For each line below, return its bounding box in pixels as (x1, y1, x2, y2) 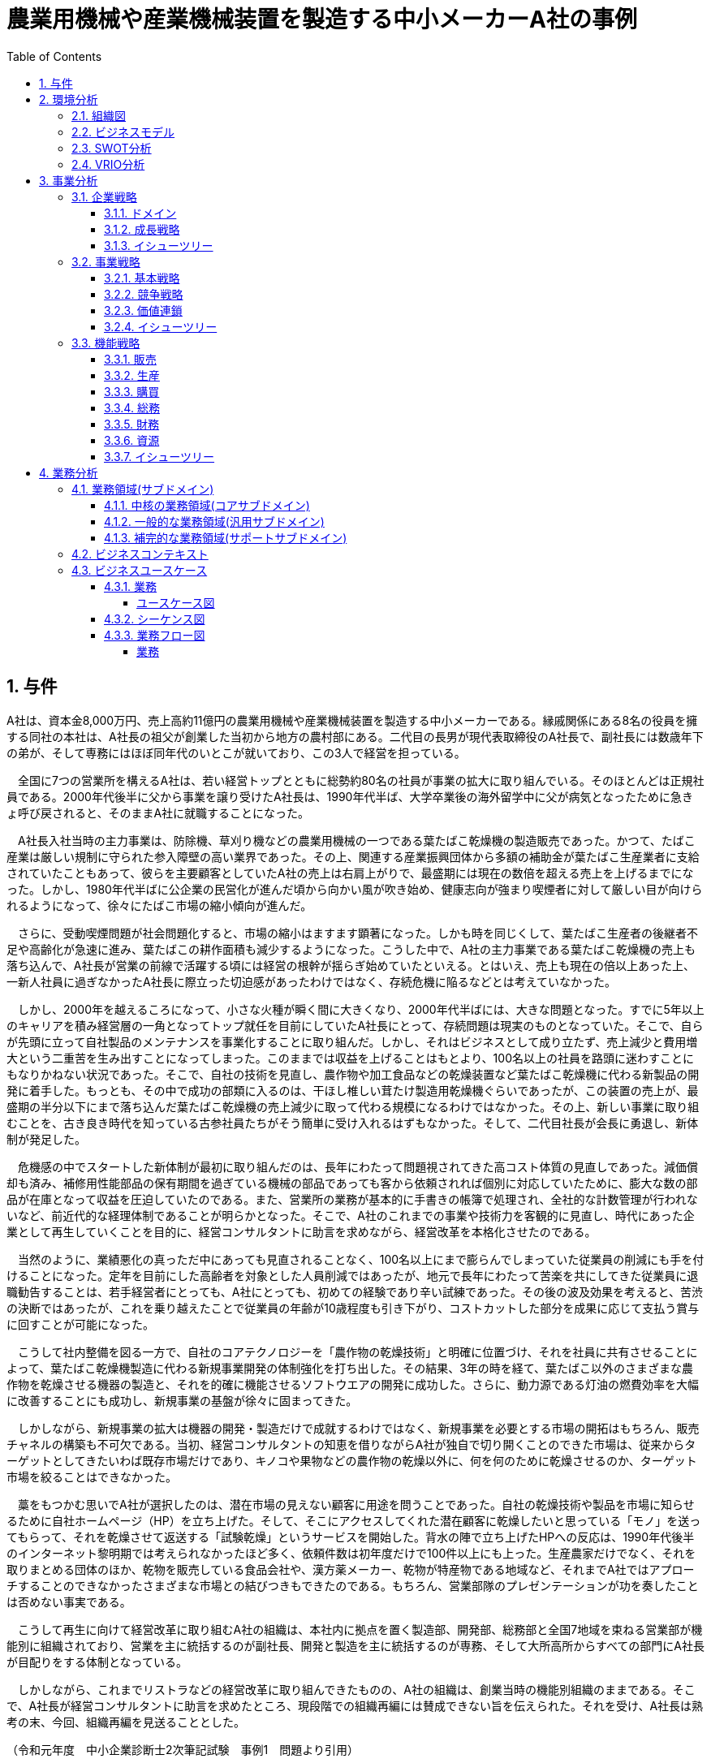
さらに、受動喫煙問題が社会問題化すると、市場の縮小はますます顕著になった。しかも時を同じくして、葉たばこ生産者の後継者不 (17, 925, 698, 940)
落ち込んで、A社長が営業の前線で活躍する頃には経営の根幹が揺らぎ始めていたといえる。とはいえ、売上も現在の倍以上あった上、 (6, 958, 695, 972)
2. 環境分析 (39, 92, 98, 106)
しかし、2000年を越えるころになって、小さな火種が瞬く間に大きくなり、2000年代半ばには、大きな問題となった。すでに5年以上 (17, 1002, 705, 1016)
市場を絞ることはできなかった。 (6, 1469, 177, 1484)
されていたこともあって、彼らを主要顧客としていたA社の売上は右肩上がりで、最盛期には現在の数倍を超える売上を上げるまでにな (6, 865, 694, 880)
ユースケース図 (136, 595, 215, 610)
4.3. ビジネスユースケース (71, 563, 208, 577)
